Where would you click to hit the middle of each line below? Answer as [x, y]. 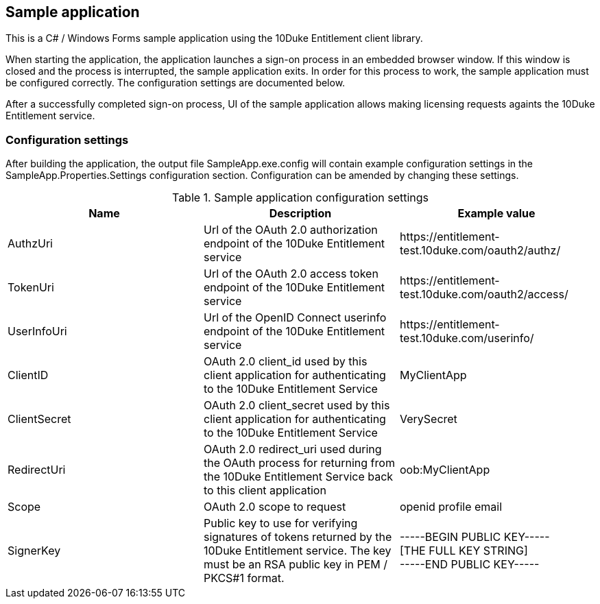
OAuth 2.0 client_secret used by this [297, 406]
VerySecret [428, 419]
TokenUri [31, 288]
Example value [496, 214]
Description [300, 214]
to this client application [265, 491]
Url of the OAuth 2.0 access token [291, 274]
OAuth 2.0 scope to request [275, 507]
